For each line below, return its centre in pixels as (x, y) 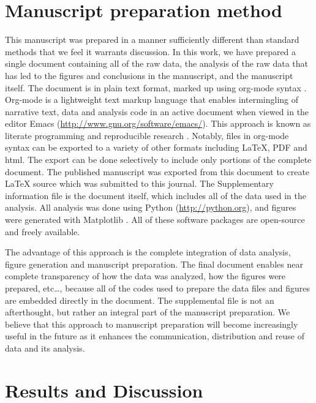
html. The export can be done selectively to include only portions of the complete (158, 160)
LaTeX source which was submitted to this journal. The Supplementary (139, 183)
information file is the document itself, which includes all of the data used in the (156, 195)
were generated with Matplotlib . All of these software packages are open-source (155, 220)
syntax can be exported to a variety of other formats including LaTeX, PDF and (156, 147)
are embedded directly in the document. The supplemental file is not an (140, 300)
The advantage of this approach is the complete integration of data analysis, (148, 252)
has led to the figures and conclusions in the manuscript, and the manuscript (149, 75)
